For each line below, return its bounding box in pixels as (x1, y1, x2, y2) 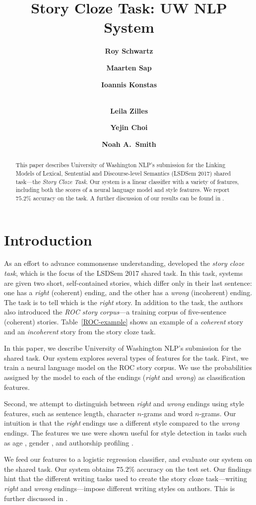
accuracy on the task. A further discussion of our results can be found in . (33, 193, 224, 202)
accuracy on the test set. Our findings (137, 463, 252, 474)
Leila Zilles (110, 105, 148, 116)
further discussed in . (4, 493, 68, 503)
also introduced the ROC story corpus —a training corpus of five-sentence (4, 307, 226, 317)
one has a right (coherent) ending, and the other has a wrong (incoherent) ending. (4, 287, 253, 298)
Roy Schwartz (105, 46, 153, 56)
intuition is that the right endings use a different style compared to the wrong (4, 418, 240, 428)
